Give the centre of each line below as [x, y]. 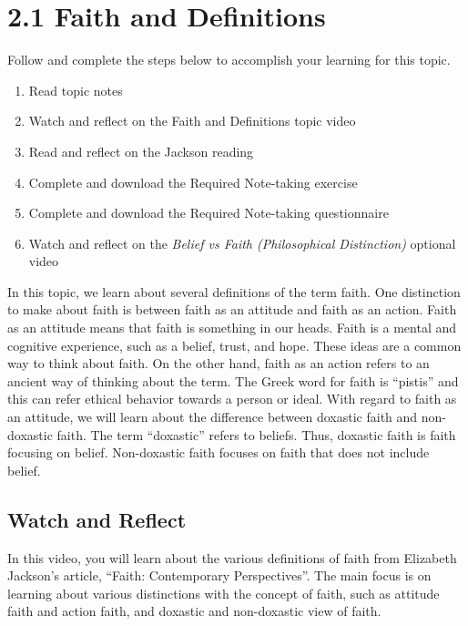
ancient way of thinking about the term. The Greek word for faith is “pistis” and [233, 380]
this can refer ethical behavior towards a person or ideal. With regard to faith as [232, 399]
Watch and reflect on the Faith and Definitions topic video [192, 121]
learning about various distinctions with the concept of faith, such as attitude [224, 593]
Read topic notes [76, 90]
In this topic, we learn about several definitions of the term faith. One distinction [234, 291]
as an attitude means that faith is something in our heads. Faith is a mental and [232, 328]
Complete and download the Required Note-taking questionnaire [209, 213]
